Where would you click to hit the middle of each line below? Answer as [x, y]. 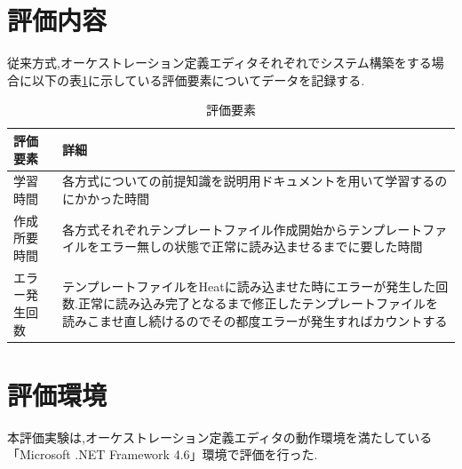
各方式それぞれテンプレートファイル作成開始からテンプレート [243, 229]
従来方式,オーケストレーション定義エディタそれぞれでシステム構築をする [219, 63]
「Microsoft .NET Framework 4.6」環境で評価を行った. [163, 454]
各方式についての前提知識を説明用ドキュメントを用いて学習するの [255, 181]
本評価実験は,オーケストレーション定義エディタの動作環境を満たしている [220, 437]
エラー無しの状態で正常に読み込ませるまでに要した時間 [261, 246]
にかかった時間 [106, 198]
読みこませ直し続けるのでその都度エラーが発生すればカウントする [255, 320]
